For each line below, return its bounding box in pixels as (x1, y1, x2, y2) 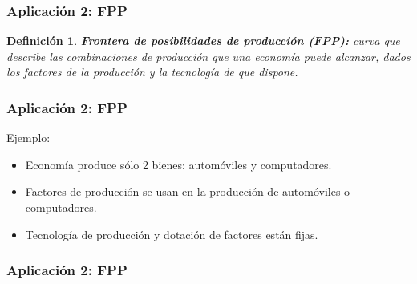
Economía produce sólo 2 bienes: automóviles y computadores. (25, 156, 332, 172)
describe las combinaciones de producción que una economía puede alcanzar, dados (6, 47, 411, 64)
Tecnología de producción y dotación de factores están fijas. (25, 225, 318, 242)
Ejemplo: (6, 129, 51, 146)
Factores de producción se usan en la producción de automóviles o (25, 183, 350, 200)
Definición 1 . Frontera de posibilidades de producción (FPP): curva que (6, 32, 400, 49)
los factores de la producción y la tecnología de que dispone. (6, 63, 298, 80)
